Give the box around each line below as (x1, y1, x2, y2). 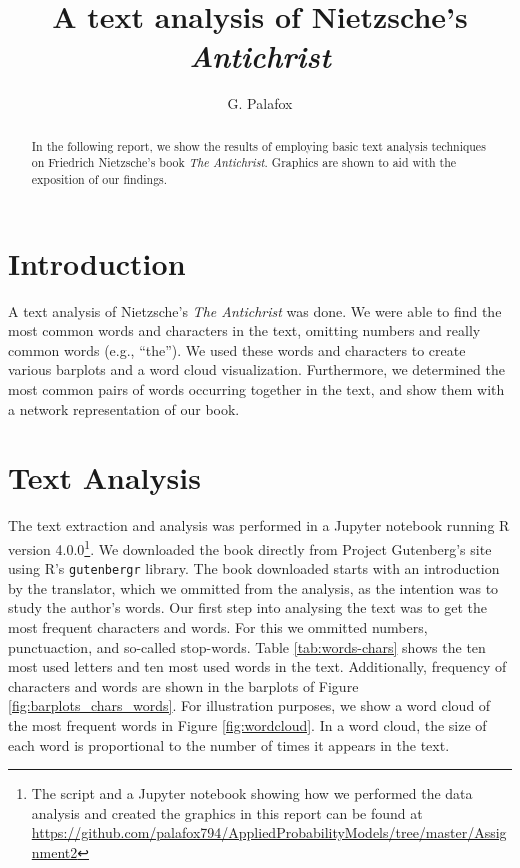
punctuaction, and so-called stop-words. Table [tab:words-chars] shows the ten (8, 636, 486, 657)
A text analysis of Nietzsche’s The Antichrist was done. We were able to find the (8, 300, 502, 321)
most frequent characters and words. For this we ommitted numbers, (8, 616, 428, 637)
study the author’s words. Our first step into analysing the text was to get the (8, 597, 488, 618)
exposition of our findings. (31, 171, 168, 188)
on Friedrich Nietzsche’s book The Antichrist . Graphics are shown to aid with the (31, 154, 457, 171)
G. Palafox (227, 93, 293, 114)
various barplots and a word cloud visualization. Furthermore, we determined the (8, 359, 505, 380)
